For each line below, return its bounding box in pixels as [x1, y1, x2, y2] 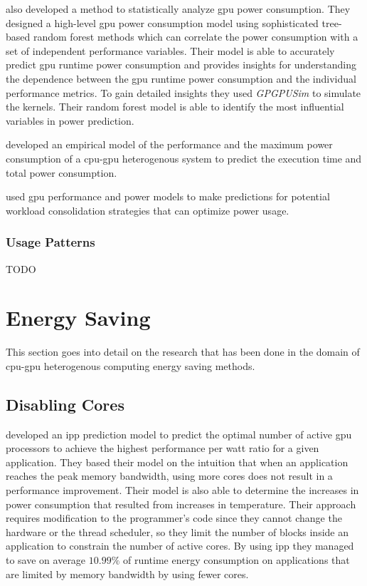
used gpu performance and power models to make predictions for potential [6, 189, 330, 204]
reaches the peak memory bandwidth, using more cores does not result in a [6, 468, 333, 483]
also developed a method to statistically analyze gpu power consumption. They [6, 1, 351, 16]
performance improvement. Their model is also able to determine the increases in [6, 483, 359, 498]
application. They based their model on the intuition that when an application [6, 454, 349, 469]
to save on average [6, 552, 86, 567]
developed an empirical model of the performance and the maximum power [6, 137, 333, 152]
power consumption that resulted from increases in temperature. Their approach [6, 496, 356, 511]
